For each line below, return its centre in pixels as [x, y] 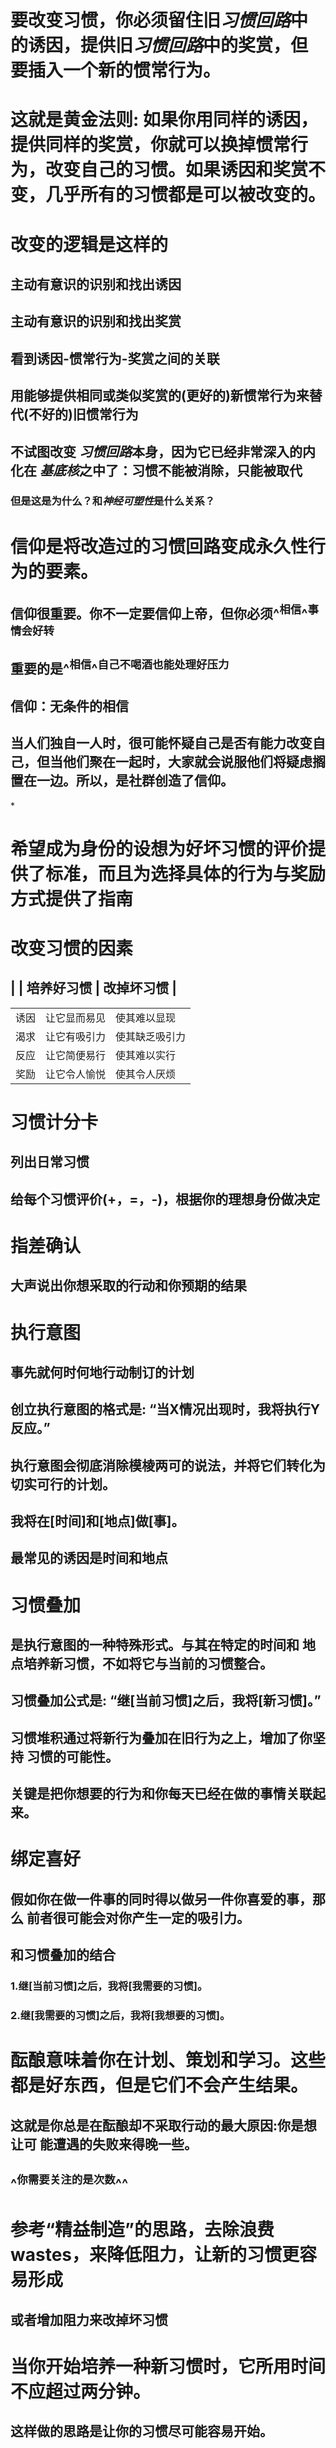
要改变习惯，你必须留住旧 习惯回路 [151, 20]
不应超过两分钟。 [81, 2391]
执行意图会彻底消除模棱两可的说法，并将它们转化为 [168, 1465]
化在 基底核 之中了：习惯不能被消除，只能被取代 [156, 470]
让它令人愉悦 [76, 1074]
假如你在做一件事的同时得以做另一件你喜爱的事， [161, 1899]
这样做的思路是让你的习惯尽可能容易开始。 [141, 2431]
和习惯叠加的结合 [63, 1955]
